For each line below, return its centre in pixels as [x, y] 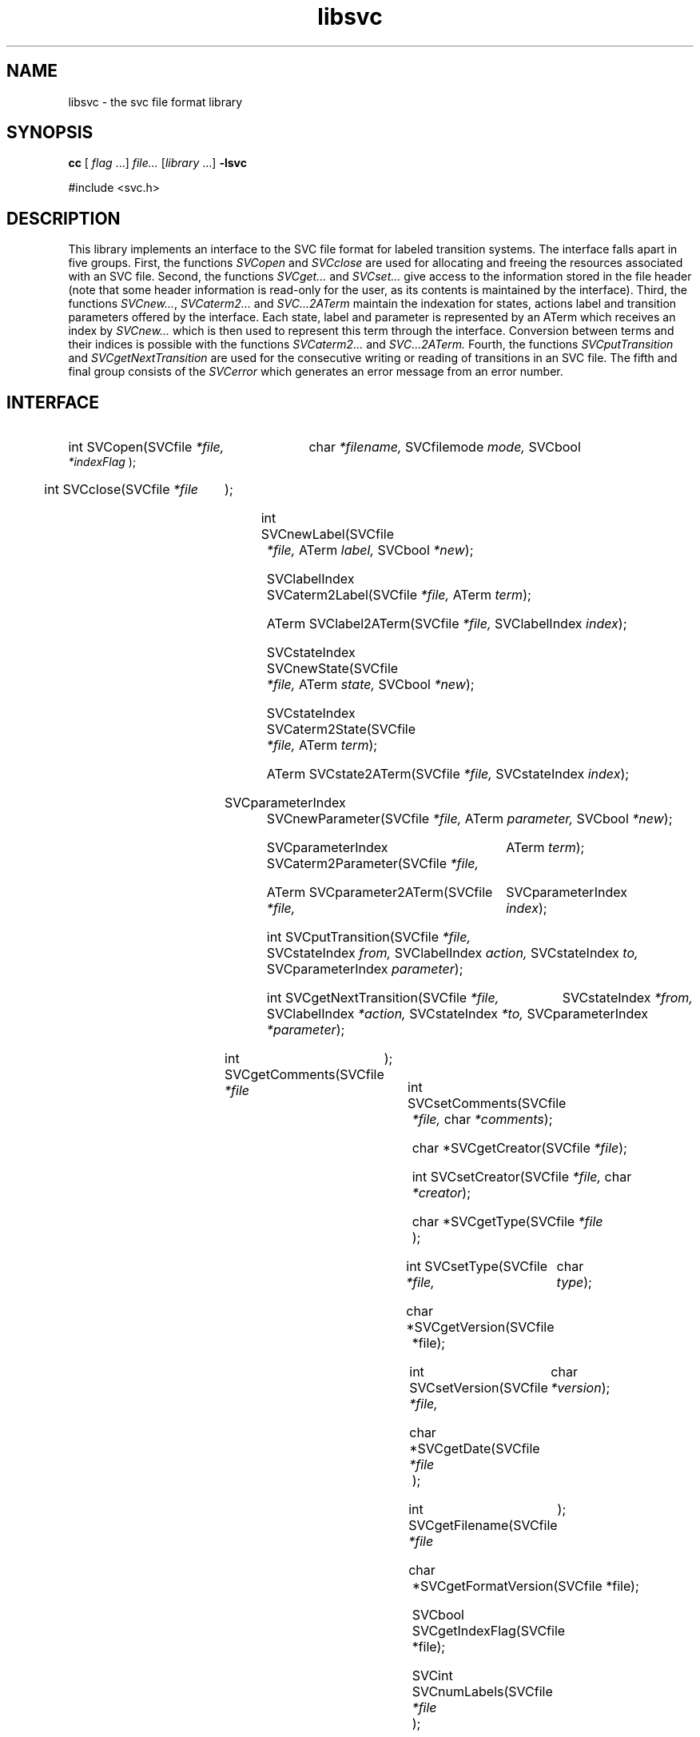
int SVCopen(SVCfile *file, [146, 447]
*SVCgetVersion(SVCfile [480, 1327]
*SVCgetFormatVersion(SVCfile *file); [525, 1586]
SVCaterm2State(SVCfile [341, 729]
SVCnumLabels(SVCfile [482, 1692]
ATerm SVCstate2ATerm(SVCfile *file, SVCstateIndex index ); [448, 774]
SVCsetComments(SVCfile [487, 1104]
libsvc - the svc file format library [155, 102]
